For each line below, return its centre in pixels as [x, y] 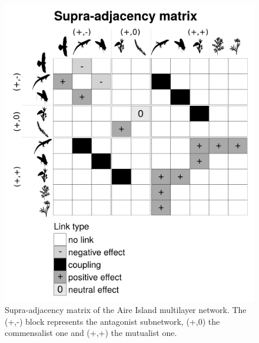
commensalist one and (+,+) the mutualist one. [91, 333]
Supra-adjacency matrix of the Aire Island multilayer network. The [126, 310]
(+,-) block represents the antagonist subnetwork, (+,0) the [112, 321]
